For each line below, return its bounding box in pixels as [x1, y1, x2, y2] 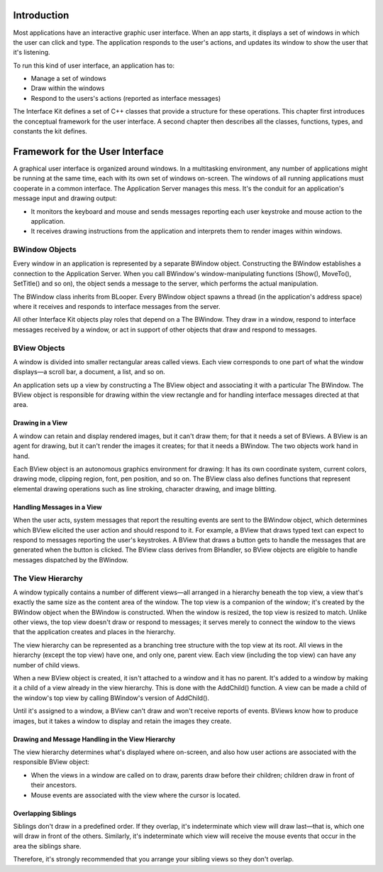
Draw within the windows [30, 84, 105, 92]
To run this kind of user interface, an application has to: [13, 61, 175, 70]
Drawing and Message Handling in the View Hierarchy [13, 735, 176, 743]
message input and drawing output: [13, 194, 117, 202]
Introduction [13, 9, 70, 21]
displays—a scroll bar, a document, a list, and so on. [13, 368, 166, 376]
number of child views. [13, 660, 80, 669]
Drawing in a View [13, 419, 67, 427]
